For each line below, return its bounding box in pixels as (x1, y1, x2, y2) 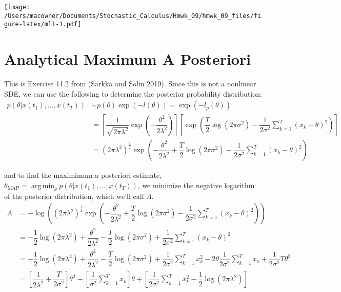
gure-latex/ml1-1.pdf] (4, 21, 82, 28)
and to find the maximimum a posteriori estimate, (4, 170, 162, 180)
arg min (31, 182, 55, 190)
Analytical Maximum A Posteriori (4, 48, 251, 69)
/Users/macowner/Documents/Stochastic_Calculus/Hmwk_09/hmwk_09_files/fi (4, 12, 262, 20)
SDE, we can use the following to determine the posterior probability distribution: (4, 88, 262, 99)
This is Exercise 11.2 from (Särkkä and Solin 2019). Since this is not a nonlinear (4, 78, 256, 89)
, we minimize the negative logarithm (137, 179, 255, 190)
